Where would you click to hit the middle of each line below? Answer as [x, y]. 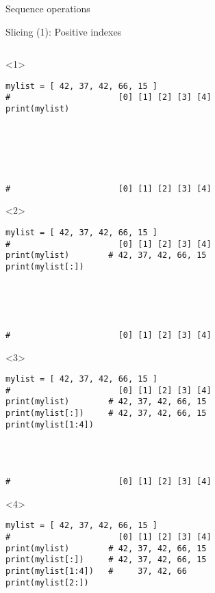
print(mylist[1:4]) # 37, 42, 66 [96, 571]
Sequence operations [48, 8]
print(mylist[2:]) [47, 582]
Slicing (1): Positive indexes [64, 31]
